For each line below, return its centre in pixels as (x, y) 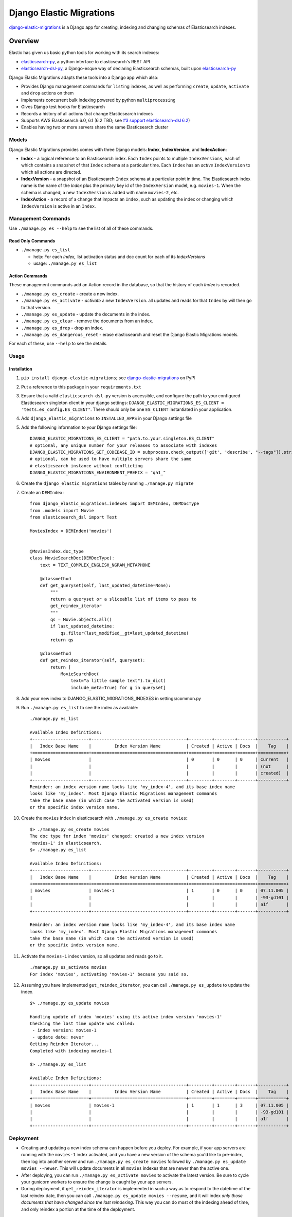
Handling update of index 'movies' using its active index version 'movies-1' (126, 1017)
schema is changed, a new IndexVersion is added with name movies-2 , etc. (100, 192)
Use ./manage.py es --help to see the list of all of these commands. (81, 228)
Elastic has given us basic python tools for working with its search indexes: (84, 53)
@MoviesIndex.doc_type (57, 551)
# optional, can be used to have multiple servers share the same (111, 459)
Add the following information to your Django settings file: (79, 427)
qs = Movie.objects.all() (81, 619)
